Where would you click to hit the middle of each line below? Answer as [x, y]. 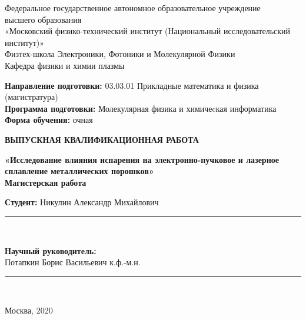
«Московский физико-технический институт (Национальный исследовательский [148, 31]
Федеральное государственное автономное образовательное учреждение [133, 8]
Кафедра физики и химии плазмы [65, 65]
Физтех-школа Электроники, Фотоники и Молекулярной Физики [120, 54]
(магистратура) [31, 97]
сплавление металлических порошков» [79, 171]
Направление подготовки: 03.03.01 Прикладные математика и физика [132, 85]
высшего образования [43, 19]
